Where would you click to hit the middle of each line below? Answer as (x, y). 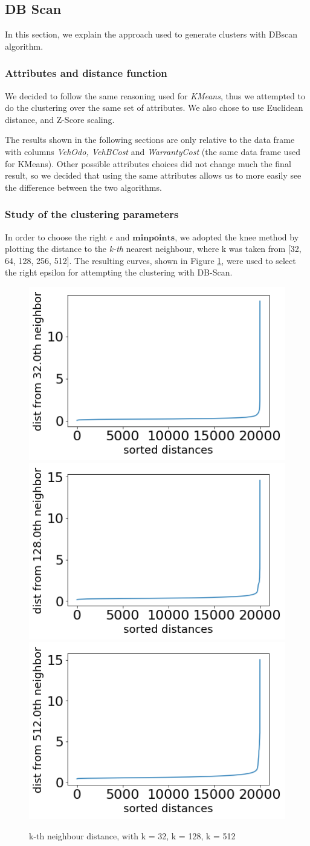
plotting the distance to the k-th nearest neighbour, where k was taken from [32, (153, 249)
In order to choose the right (56, 236)
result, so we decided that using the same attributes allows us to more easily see (153, 175)
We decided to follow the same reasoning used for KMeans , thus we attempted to (155, 95)
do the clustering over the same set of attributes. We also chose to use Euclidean (154, 107)
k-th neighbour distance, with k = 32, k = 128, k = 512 (132, 835)
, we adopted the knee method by (237, 236)
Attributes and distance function (86, 73)
